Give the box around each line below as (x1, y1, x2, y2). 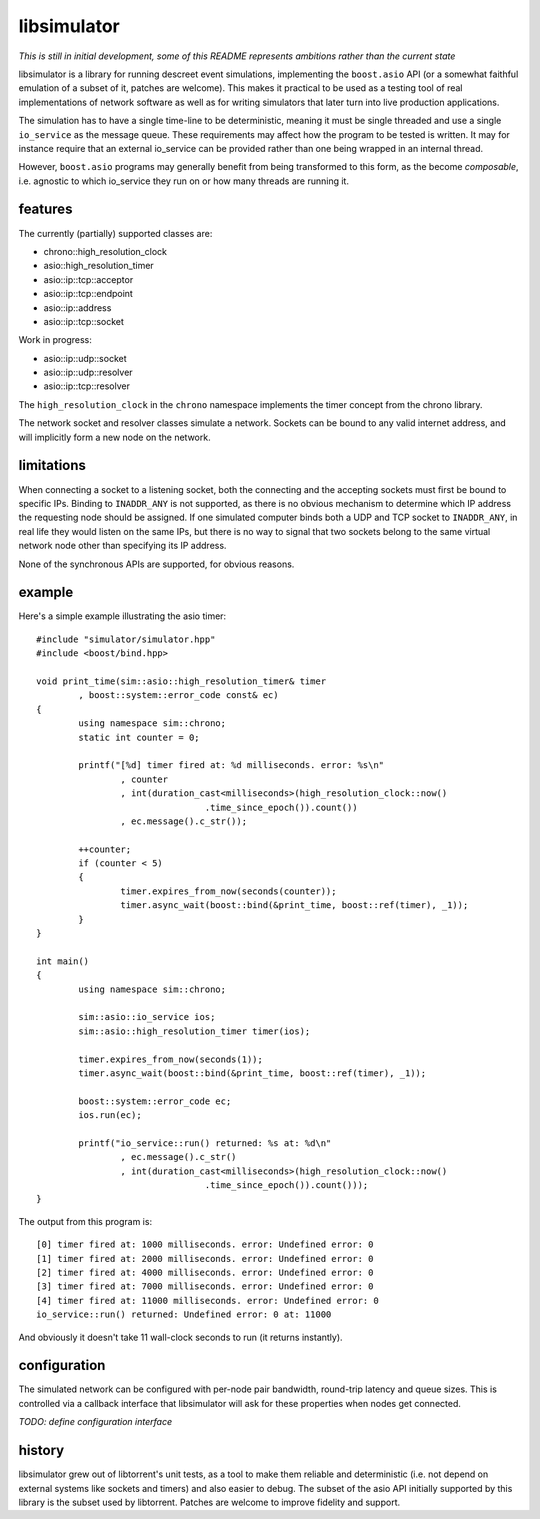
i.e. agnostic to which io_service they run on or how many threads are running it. (18, 175, 350, 187)
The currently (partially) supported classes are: (18, 227, 213, 239)
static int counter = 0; (78, 731, 200, 743)
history (18, 1442, 65, 1459)
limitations (18, 457, 87, 474)
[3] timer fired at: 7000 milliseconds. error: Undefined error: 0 (36, 1281, 374, 1292)
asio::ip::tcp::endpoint (43, 288, 134, 300)
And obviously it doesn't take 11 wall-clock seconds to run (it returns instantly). (18, 1331, 344, 1343)
